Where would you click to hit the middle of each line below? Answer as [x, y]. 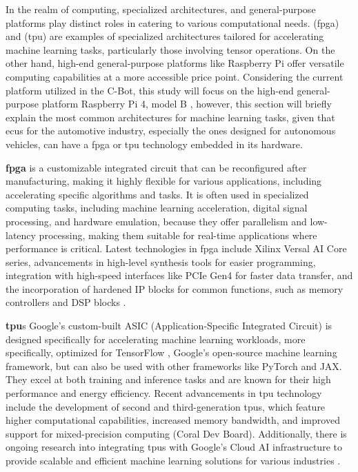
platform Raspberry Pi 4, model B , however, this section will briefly [187, 104]
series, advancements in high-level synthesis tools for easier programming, [161, 261]
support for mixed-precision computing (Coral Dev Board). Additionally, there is [176, 433]
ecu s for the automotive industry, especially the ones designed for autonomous [171, 131]
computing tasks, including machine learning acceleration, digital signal [157, 208]
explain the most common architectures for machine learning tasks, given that [170, 117]
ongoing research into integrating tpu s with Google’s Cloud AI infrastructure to [174, 447]
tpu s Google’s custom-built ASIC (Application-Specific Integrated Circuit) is [169, 326]
